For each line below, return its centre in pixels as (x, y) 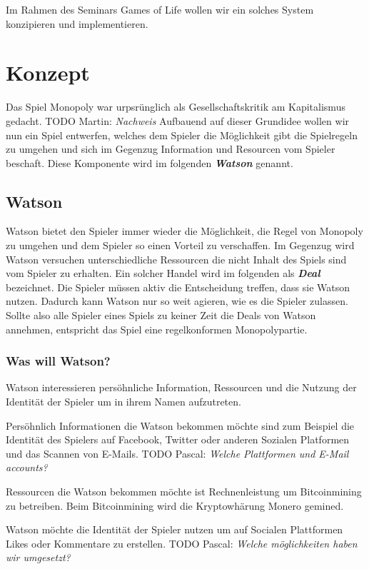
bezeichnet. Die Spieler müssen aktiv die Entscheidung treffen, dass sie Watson (178, 287)
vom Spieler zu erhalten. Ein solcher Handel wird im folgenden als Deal (163, 273)
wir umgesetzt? (38, 557)
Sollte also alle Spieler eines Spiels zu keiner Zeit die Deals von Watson (161, 315)
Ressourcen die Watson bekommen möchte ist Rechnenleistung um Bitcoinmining (184, 492)
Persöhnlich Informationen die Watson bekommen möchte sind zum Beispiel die (180, 425)
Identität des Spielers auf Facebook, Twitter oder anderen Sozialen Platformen (178, 439)
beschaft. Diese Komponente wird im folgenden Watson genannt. (150, 162)
